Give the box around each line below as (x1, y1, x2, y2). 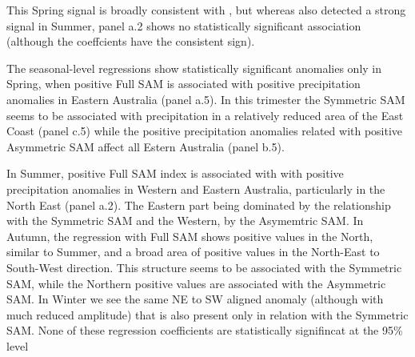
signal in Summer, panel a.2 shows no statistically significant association (6, 17, 361, 34)
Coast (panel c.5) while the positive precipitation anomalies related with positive (6, 122, 403, 139)
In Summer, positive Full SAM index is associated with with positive (6, 165, 344, 182)
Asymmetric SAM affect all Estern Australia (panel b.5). (6, 138, 285, 154)
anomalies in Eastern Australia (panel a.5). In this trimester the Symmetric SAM (6, 90, 405, 107)
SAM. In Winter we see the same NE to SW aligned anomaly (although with (6, 291, 384, 307)
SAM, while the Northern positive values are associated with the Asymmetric (6, 275, 386, 291)
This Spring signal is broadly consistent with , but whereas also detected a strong (6, 2, 406, 18)
